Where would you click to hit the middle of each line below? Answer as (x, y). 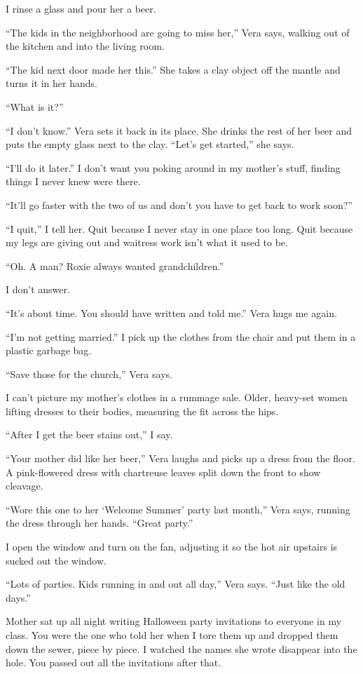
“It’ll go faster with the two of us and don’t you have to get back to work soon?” (179, 204)
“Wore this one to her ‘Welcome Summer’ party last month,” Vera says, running (178, 509)
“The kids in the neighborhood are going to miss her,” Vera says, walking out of (178, 32)
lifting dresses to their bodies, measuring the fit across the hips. (142, 411)
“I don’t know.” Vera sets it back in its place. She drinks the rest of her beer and (179, 130)
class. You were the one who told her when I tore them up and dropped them (172, 635)
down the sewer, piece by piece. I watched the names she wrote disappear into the (181, 648)
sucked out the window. (56, 560)
